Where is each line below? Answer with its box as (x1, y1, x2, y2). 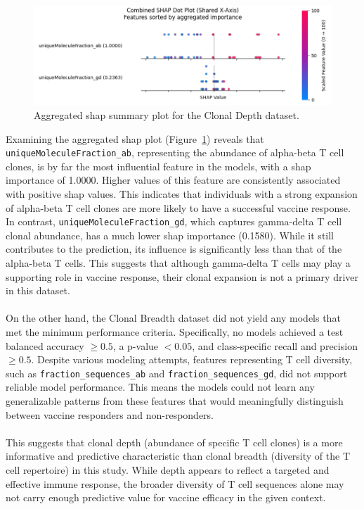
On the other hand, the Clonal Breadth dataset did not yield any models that (6, 310, 341, 325)
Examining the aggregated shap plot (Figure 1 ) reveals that (6, 131, 264, 146)
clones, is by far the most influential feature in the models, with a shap (6, 158, 311, 173)
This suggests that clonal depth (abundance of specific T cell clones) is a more (6, 434, 343, 449)
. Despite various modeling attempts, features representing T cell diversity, (31, 352, 353, 367)
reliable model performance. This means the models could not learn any (6, 379, 315, 394)
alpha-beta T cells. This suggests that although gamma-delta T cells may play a (6, 255, 351, 270)
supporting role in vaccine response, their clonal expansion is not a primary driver (6, 269, 359, 284)
